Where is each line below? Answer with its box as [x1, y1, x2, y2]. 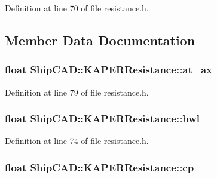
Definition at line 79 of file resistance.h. [5, 85, 149, 98]
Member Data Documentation [5, 30, 195, 49]
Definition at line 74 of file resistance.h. [5, 134, 149, 147]
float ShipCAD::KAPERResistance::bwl [5, 111, 200, 126]
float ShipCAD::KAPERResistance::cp [5, 159, 194, 174]
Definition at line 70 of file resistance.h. [5, 2, 149, 14]
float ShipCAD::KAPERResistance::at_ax [5, 62, 213, 77]
